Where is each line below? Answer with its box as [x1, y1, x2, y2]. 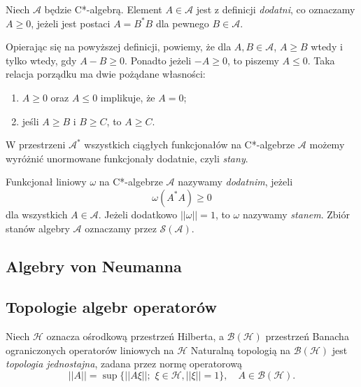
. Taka [307, 52, 335, 67]
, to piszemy [227, 52, 279, 67]
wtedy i [311, 39, 343, 54]
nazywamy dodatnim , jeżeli [178, 174, 293, 189]
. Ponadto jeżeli [125, 52, 192, 67]
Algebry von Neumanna [6, 255, 182, 276]
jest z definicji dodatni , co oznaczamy [196, 2, 355, 16]
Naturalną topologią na [190, 342, 291, 357]
